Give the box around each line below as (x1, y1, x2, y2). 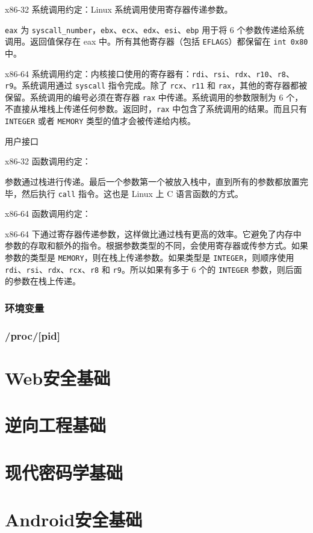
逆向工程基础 (5, 413, 107, 437)
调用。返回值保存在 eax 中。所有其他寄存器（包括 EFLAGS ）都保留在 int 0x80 (5, 35, 308, 48)
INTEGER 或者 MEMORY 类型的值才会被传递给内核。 (5, 114, 196, 127)
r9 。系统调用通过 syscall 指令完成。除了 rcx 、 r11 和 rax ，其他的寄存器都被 (5, 79, 308, 92)
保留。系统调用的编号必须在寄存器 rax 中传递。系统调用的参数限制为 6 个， (5, 90, 303, 103)
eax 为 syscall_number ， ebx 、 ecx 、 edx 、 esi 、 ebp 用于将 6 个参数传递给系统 (5, 23, 305, 36)
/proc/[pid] (5, 328, 60, 343)
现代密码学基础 (5, 460, 123, 484)
